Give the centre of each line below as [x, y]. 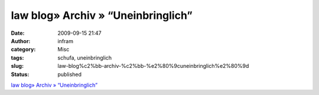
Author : [21, 41]
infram [66, 41]
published [70, 74]
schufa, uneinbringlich [85, 58]
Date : [18, 33]
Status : [20, 74]
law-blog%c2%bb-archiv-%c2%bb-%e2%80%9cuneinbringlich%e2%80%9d [153, 66]
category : [23, 50]
